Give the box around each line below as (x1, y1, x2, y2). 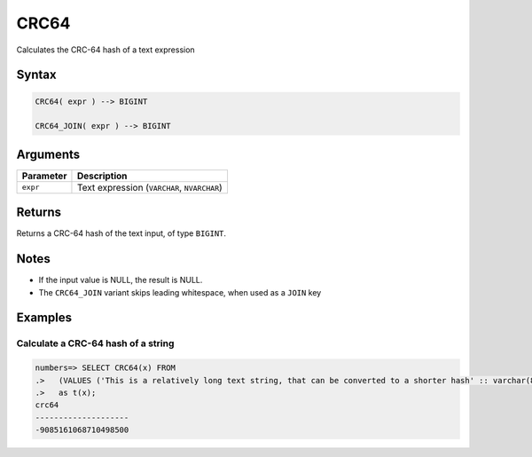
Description (76, 169, 128, 182)
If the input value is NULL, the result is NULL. (38, 275, 203, 286)
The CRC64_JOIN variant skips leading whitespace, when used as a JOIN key (38, 287, 322, 297)
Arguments (16, 146, 81, 162)
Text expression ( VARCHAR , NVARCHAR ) (76, 181, 223, 193)
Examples (16, 311, 73, 326)
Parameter (21, 169, 67, 182)
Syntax (16, 67, 57, 83)
